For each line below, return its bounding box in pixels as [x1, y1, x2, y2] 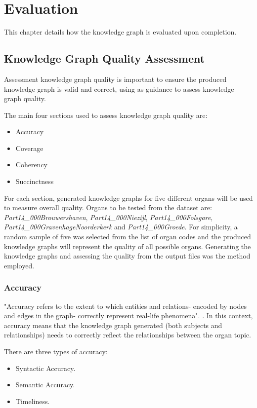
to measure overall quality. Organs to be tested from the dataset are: [4, 202, 212, 213]
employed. [4, 260, 35, 270]
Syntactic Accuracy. [15, 363, 76, 373]
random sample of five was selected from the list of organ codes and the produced [4, 231, 251, 242]
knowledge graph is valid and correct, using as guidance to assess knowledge [4, 83, 234, 94]
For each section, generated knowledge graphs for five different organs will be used [4, 192, 253, 203]
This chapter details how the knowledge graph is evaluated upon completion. [4, 27, 237, 37]
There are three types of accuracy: [4, 346, 108, 357]
